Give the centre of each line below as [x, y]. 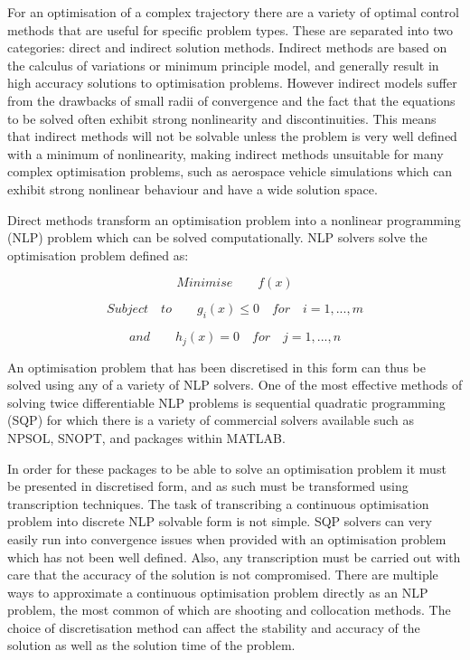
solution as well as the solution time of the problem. [151, 645]
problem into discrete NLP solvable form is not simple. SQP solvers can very [220, 521]
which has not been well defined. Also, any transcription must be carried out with [234, 556]
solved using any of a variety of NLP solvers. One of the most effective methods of [235, 385]
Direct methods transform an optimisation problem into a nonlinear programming [234, 219]
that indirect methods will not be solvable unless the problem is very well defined [232, 136]
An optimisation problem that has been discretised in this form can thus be [216, 367]
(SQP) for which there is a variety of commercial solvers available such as [211, 420]
